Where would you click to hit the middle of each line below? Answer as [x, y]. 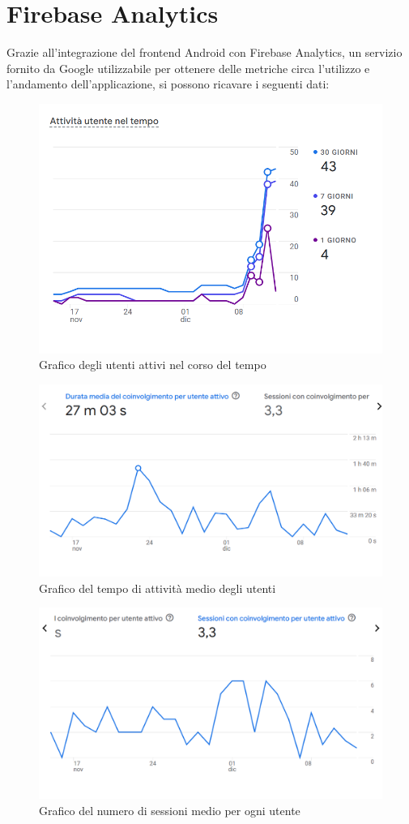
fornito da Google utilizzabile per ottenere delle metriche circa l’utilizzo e [188, 68]
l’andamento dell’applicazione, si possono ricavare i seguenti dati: [168, 84]
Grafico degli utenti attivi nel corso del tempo [153, 365]
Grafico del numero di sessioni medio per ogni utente [170, 810]
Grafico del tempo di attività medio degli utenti [158, 588]
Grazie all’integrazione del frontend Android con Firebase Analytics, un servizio [204, 52]
